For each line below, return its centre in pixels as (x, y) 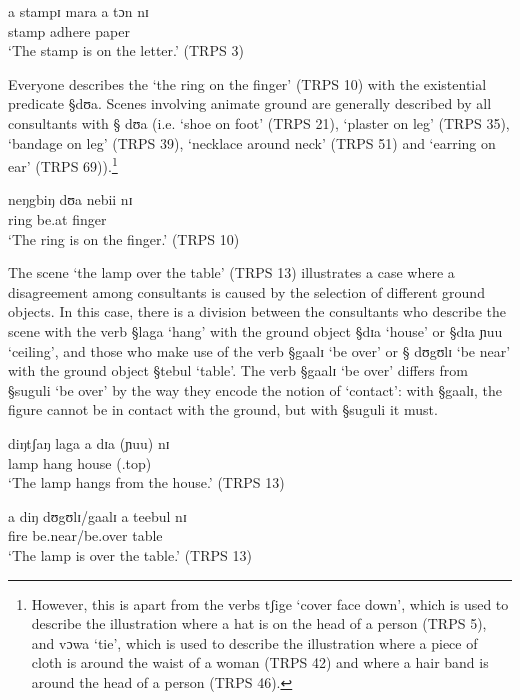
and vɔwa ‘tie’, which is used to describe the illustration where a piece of (254, 642)
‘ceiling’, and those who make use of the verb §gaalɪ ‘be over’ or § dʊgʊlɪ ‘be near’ (259, 350)
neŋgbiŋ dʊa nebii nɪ (70, 199)
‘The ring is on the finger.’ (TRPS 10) (124, 238)
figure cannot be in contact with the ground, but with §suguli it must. (223, 409)
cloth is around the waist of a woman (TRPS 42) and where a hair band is (260, 662)
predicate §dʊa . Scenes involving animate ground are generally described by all (250, 103)
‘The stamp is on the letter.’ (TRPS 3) (126, 50)
